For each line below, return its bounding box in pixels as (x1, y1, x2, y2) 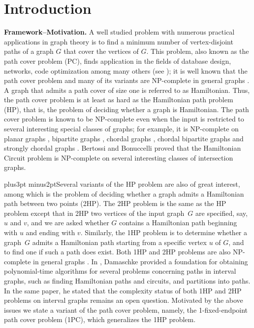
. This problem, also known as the (146, 46, 249, 56)
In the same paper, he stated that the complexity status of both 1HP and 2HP (4, 285, 242, 295)
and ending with (26, 227, 75, 237)
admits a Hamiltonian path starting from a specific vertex (32, 237, 207, 247)
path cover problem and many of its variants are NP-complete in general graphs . (4, 75, 250, 85)
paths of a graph (4, 46, 54, 56)
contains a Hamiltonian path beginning (119, 217, 237, 228)
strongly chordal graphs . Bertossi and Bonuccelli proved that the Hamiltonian (4, 143, 241, 153)
